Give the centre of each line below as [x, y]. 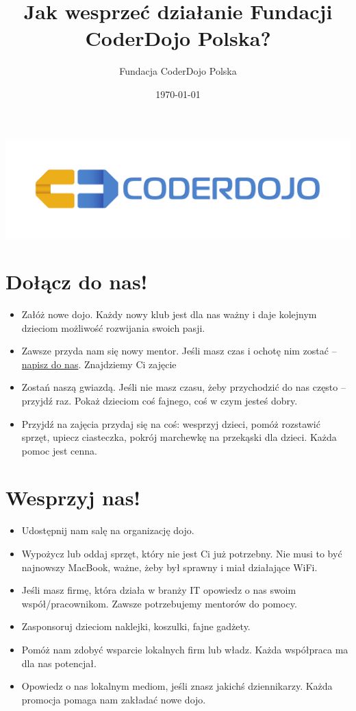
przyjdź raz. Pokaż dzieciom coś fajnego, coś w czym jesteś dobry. [160, 400]
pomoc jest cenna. [59, 450]
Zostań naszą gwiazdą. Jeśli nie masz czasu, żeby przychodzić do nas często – [183, 387]
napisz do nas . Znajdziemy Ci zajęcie [99, 364]
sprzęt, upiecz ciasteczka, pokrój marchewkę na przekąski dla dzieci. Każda [179, 437]
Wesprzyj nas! [73, 497]
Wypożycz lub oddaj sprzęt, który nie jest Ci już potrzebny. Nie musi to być [182, 553]
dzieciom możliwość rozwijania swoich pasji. [113, 327]
